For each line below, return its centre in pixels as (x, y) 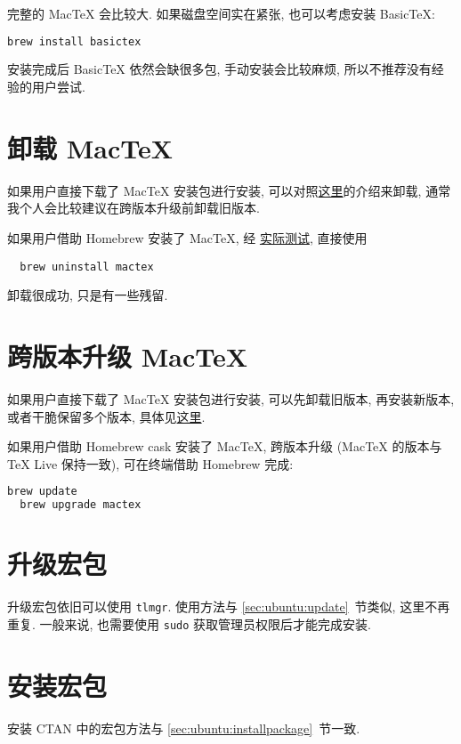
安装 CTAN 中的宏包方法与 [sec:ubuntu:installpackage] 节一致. (184, 728)
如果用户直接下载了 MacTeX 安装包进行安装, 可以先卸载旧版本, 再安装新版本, (231, 398)
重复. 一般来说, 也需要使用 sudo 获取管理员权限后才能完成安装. (189, 623)
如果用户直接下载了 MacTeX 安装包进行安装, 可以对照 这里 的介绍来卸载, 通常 (229, 190)
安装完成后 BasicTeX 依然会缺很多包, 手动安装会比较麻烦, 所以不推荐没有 (219, 69)
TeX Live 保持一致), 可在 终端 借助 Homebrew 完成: (150, 463)
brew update (42, 492)
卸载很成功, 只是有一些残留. (88, 295)
